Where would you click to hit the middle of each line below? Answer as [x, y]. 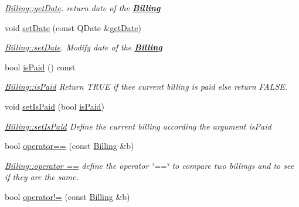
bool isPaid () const [40, 67]
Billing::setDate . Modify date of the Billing [84, 47]
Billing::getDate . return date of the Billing [83, 8]
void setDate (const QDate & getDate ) [73, 27]
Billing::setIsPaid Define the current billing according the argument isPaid [138, 126]
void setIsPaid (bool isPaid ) [55, 106]
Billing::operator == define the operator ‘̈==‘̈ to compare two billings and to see [149, 165]
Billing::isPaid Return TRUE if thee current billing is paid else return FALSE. [146, 86]
